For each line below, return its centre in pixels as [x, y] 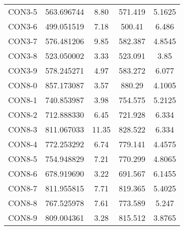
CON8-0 [23, 85]
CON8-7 [23, 188]
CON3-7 [23, 41]
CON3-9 [23, 70]
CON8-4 [23, 144]
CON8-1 [23, 100]
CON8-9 [23, 218]
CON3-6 [23, 26]
